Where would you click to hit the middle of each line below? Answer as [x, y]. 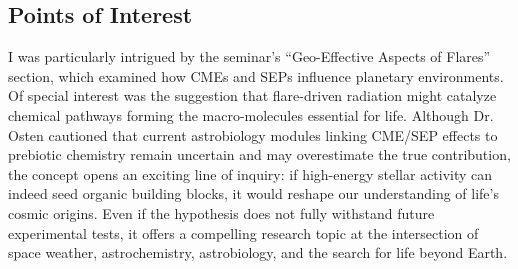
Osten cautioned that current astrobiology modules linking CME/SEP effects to [253, 134]
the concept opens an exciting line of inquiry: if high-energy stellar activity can [250, 173]
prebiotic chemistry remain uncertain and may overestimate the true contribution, [259, 154]
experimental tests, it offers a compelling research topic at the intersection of [243, 232]
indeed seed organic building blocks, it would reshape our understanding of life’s [253, 193]
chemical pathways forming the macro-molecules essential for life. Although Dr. [251, 114]
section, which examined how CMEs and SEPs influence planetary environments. [256, 75]
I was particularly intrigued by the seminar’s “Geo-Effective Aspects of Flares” [249, 56]
